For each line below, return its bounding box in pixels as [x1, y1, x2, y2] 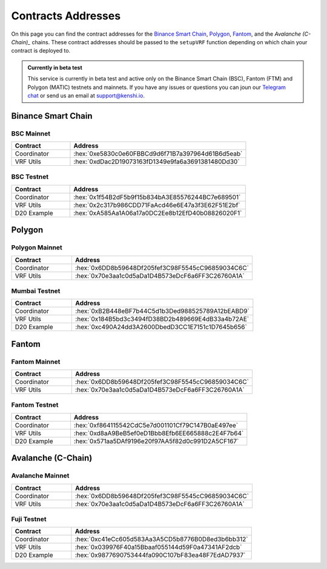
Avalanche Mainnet [11, 472, 70, 480]
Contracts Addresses [11, 9, 121, 22]
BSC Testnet [11, 173, 48, 181]
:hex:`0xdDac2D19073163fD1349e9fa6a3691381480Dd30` [73, 157, 240, 166]
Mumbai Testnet [11, 286, 61, 295]
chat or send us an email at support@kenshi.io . [27, 91, 145, 99]
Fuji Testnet [11, 515, 47, 523]
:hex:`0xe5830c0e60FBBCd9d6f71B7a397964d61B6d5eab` [73, 150, 243, 158]
